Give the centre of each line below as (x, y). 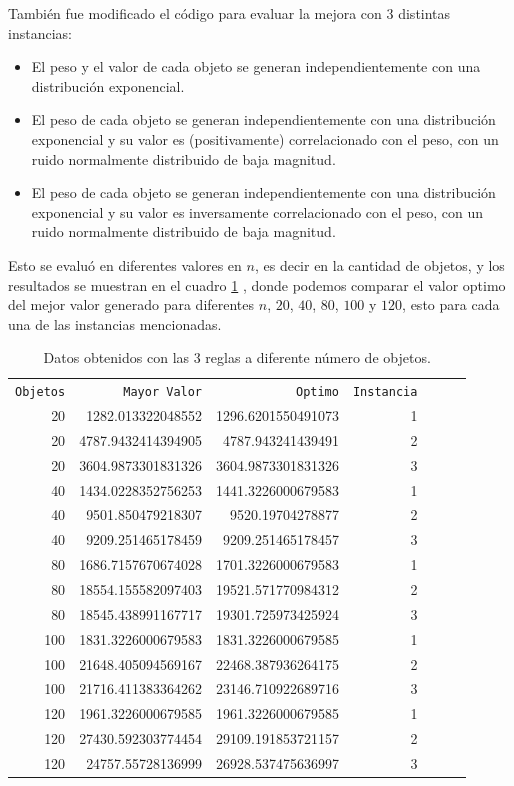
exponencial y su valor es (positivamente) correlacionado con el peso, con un (265, 138)
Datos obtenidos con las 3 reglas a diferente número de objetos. (237, 357)
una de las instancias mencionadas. (115, 323)
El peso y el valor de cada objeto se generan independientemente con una (256, 66)
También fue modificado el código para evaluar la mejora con (195, 13)
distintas (424, 13)
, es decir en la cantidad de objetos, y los (379, 264)
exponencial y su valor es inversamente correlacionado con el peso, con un (257, 211)
